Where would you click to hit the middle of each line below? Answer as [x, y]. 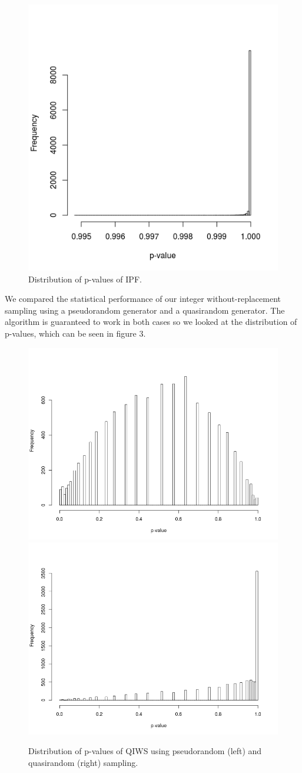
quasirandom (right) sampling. [83, 762]
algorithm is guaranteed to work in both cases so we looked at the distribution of [151, 322]
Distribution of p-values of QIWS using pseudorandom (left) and [145, 751]
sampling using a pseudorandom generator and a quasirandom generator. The [145, 310]
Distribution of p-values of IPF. [85, 279]
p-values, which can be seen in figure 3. [75, 333]
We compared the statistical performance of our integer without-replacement [143, 299]
